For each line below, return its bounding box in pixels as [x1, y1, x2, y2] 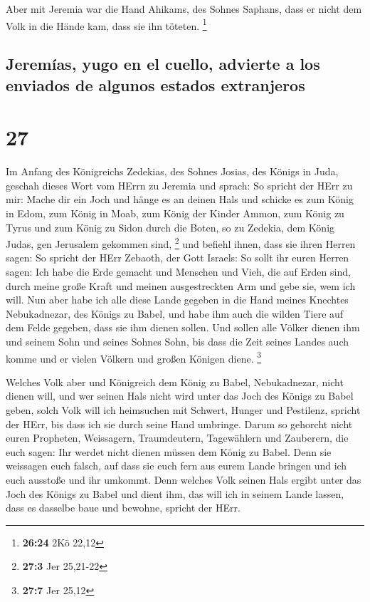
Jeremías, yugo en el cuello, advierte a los [6, 53, 320, 75]
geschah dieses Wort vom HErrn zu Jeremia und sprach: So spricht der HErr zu [6, 177, 353, 192]
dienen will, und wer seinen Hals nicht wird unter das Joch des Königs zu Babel [6, 388, 354, 403]
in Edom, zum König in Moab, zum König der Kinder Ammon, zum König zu [6, 205, 344, 220]
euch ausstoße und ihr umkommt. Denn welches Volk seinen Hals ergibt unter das [6, 472, 361, 487]
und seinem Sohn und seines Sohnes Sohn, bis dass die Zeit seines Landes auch [6, 333, 349, 348]
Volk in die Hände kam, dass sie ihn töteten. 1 [6, 16, 207, 33]
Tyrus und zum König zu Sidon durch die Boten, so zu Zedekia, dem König [6, 219, 335, 234]
